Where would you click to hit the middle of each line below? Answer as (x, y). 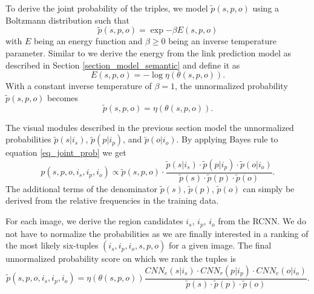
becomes (63, 97)
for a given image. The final (220, 245)
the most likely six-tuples (52, 245)
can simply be (269, 188)
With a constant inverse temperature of (79, 86)
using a (266, 8)
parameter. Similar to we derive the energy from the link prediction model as (149, 53)
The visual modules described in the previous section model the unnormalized (150, 127)
